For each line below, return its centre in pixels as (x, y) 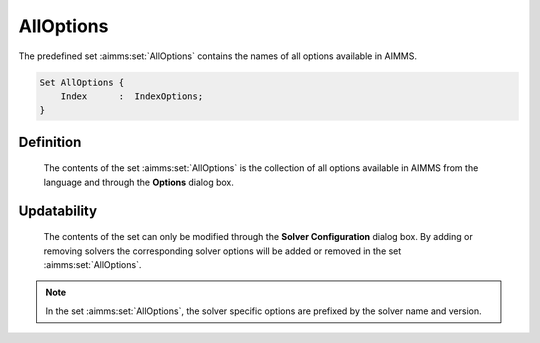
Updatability (58, 210)
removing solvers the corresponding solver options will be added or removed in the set (222, 251)
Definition (50, 141)
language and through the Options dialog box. (138, 182)
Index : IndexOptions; (132, 96)
